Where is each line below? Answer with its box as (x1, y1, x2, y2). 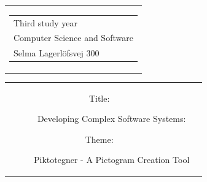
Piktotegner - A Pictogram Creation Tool (34, 153, 190, 166)
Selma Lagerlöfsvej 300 (14, 47, 100, 59)
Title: (88, 91, 110, 104)
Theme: (85, 132, 114, 145)
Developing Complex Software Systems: (37, 112, 186, 125)
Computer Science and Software (14, 31, 133, 44)
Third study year (14, 16, 78, 29)
